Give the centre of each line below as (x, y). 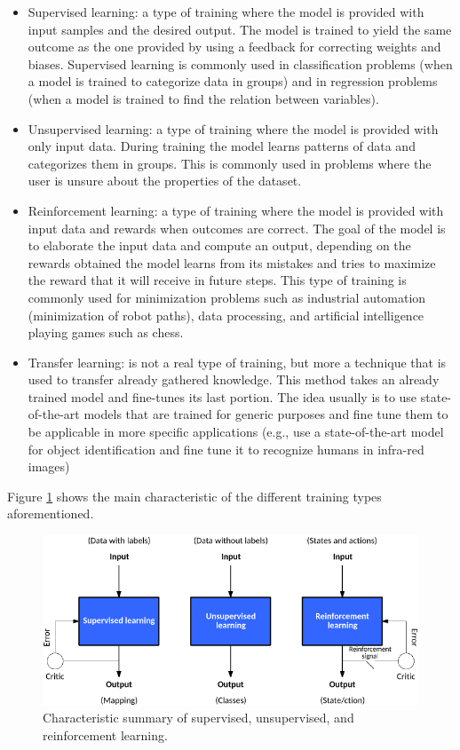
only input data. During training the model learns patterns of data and (222, 146)
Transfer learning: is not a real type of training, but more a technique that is (237, 362)
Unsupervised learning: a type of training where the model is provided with (233, 128)
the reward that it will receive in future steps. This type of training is (217, 280)
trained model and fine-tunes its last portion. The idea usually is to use (222, 396)
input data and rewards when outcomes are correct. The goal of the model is (237, 228)
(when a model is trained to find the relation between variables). (203, 98)
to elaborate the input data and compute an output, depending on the (219, 245)
